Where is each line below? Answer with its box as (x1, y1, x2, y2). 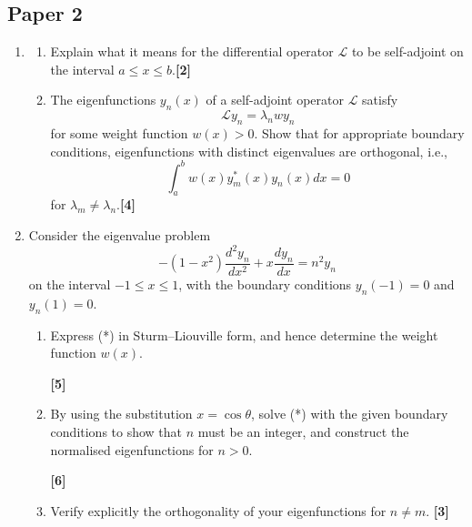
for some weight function (50, 123, 188, 142)
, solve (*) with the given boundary (251, 404, 448, 423)
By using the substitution (50, 404, 193, 423)
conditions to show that (50, 421, 183, 441)
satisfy (362, 90, 398, 109)
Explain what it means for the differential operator (50, 42, 334, 61)
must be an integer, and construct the (197, 421, 409, 441)
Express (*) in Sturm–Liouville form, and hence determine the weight (50, 325, 438, 344)
